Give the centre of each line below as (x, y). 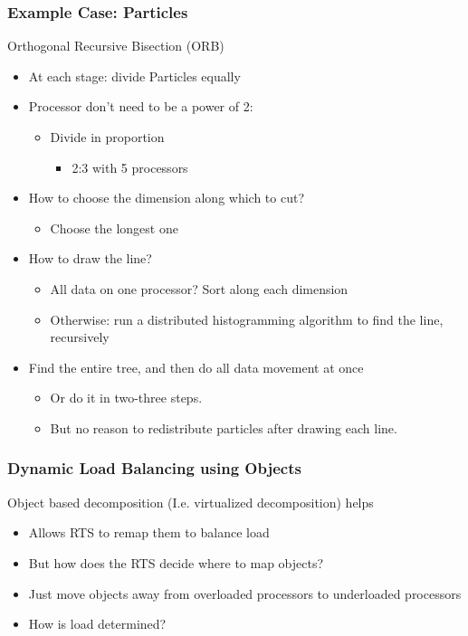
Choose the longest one (114, 228)
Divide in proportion (107, 137)
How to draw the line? (90, 258)
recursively (80, 337)
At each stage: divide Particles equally (134, 76)
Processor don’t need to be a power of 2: (141, 106)
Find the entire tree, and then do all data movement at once (196, 367)
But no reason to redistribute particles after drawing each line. (224, 427)
